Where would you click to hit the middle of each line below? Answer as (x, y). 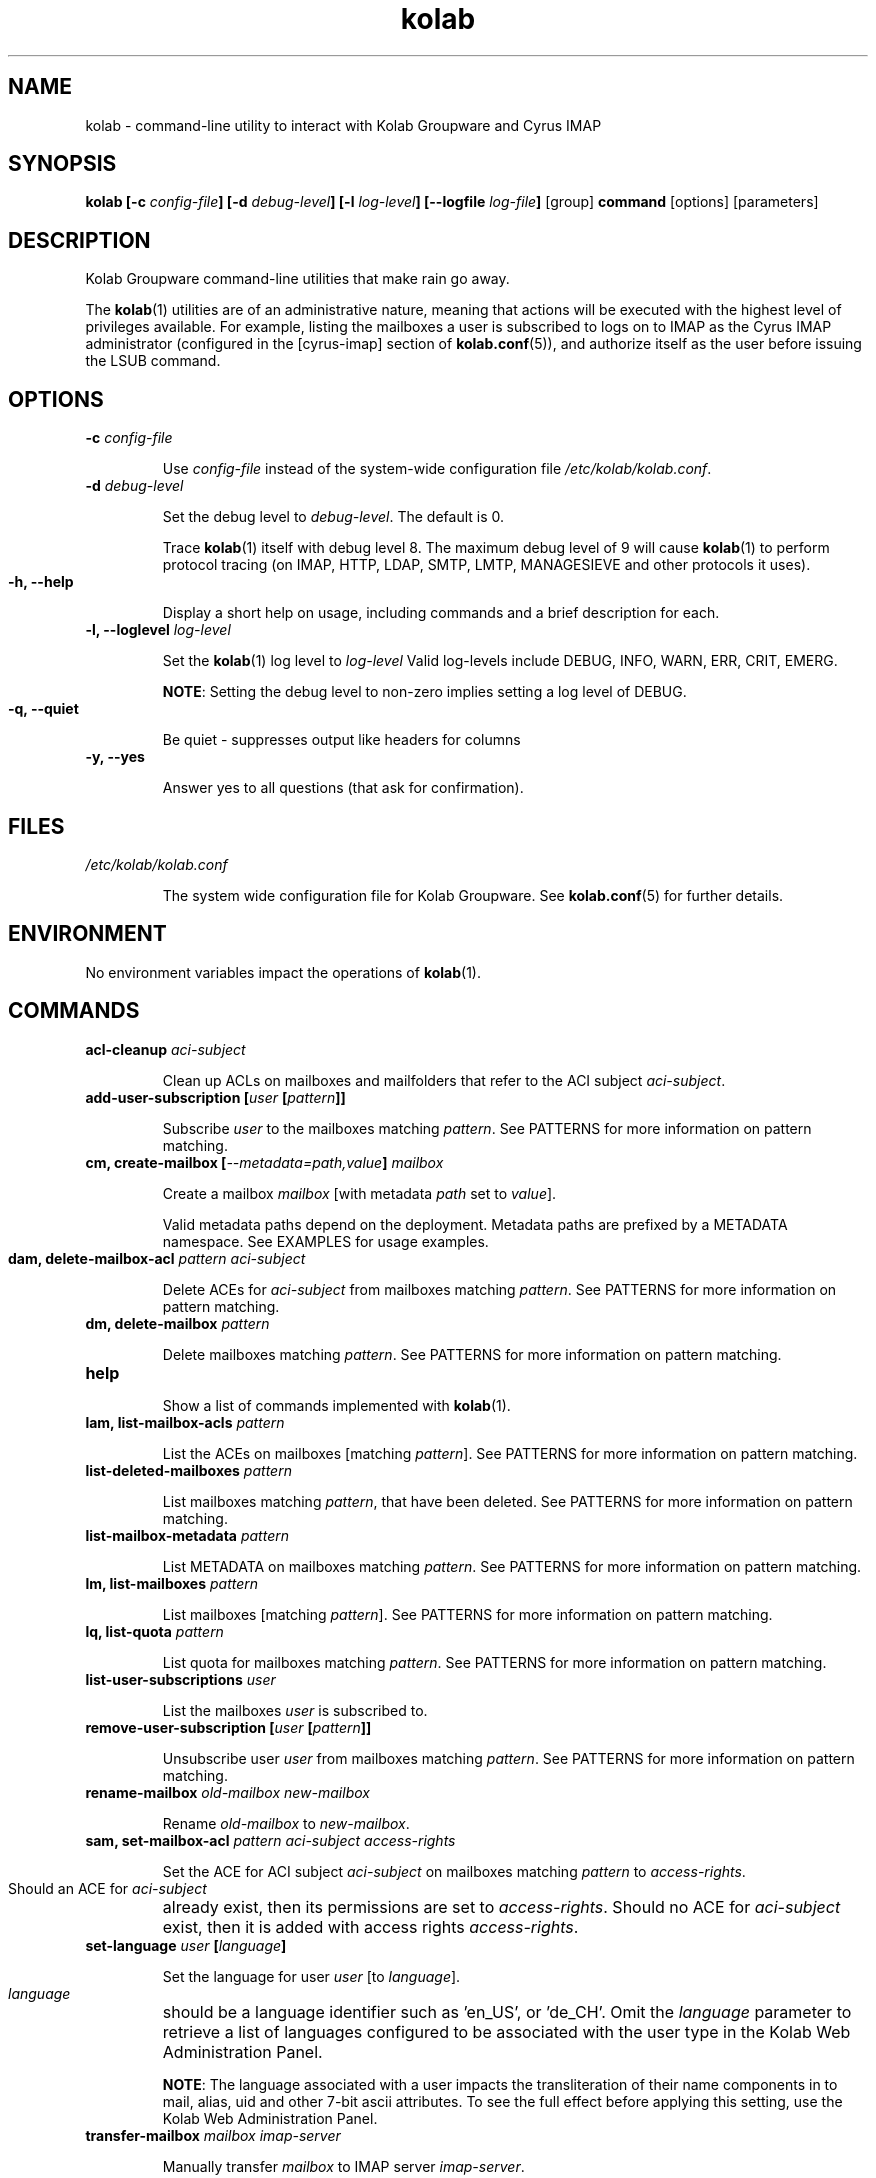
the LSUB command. (153, 361)
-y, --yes (115, 757)
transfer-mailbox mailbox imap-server (213, 2135)
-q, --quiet (43, 709)
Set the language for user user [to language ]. (311, 1976)
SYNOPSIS (62, 164)
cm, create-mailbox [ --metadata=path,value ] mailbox (264, 1162)
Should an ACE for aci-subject (107, 1888)
